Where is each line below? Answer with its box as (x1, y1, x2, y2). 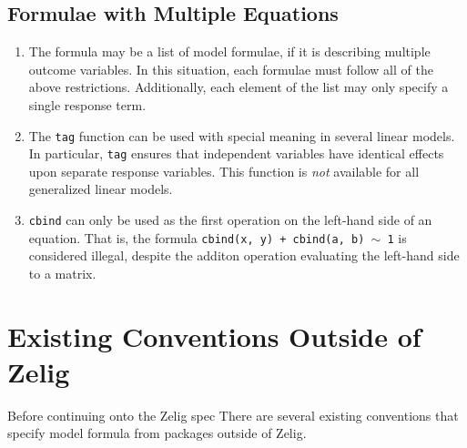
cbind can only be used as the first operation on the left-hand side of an (28, 210, 432, 229)
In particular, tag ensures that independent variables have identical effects (28, 144, 444, 163)
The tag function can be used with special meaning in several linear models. (28, 126, 455, 145)
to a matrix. (28, 263, 96, 282)
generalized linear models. (28, 179, 173, 199)
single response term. (28, 95, 147, 114)
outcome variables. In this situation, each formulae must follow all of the (28, 59, 433, 78)
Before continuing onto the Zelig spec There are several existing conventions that (7, 405, 459, 424)
